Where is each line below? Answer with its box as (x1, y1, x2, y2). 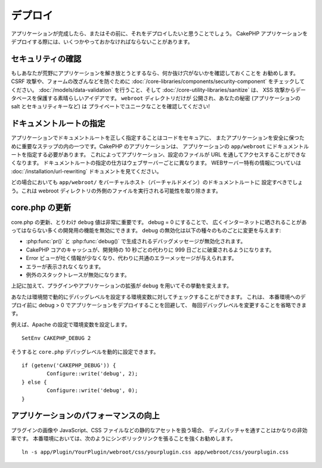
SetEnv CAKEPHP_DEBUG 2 (21, 335, 91, 342)
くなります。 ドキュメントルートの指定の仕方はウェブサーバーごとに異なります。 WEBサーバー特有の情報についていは (11, 159, 301, 167)
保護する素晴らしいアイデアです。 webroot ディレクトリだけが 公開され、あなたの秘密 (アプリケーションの (36, 94, 301, 102)
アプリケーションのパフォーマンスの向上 (11, 411, 160, 421)
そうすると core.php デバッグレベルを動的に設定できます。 (11, 348, 159, 355)
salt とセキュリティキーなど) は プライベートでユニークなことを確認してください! (11, 103, 210, 110)
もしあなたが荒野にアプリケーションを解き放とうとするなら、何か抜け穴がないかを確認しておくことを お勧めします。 (11, 69, 299, 77)
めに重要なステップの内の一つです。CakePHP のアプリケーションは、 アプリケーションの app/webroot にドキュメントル (11, 142, 309, 149)
